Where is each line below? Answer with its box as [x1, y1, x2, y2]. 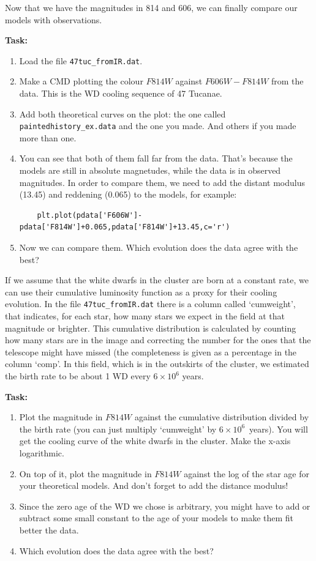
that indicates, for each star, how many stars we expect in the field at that [5, 310, 285, 322]
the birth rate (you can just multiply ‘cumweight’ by [19, 422, 217, 435]
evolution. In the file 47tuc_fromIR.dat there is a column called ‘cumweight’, [5, 297, 296, 310]
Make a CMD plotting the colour [19, 75, 143, 87]
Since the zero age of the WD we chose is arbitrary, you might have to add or [19, 499, 310, 512]
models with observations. [5, 13, 102, 26]
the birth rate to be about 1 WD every [5, 370, 151, 382]
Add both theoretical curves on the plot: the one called [19, 107, 226, 120]
